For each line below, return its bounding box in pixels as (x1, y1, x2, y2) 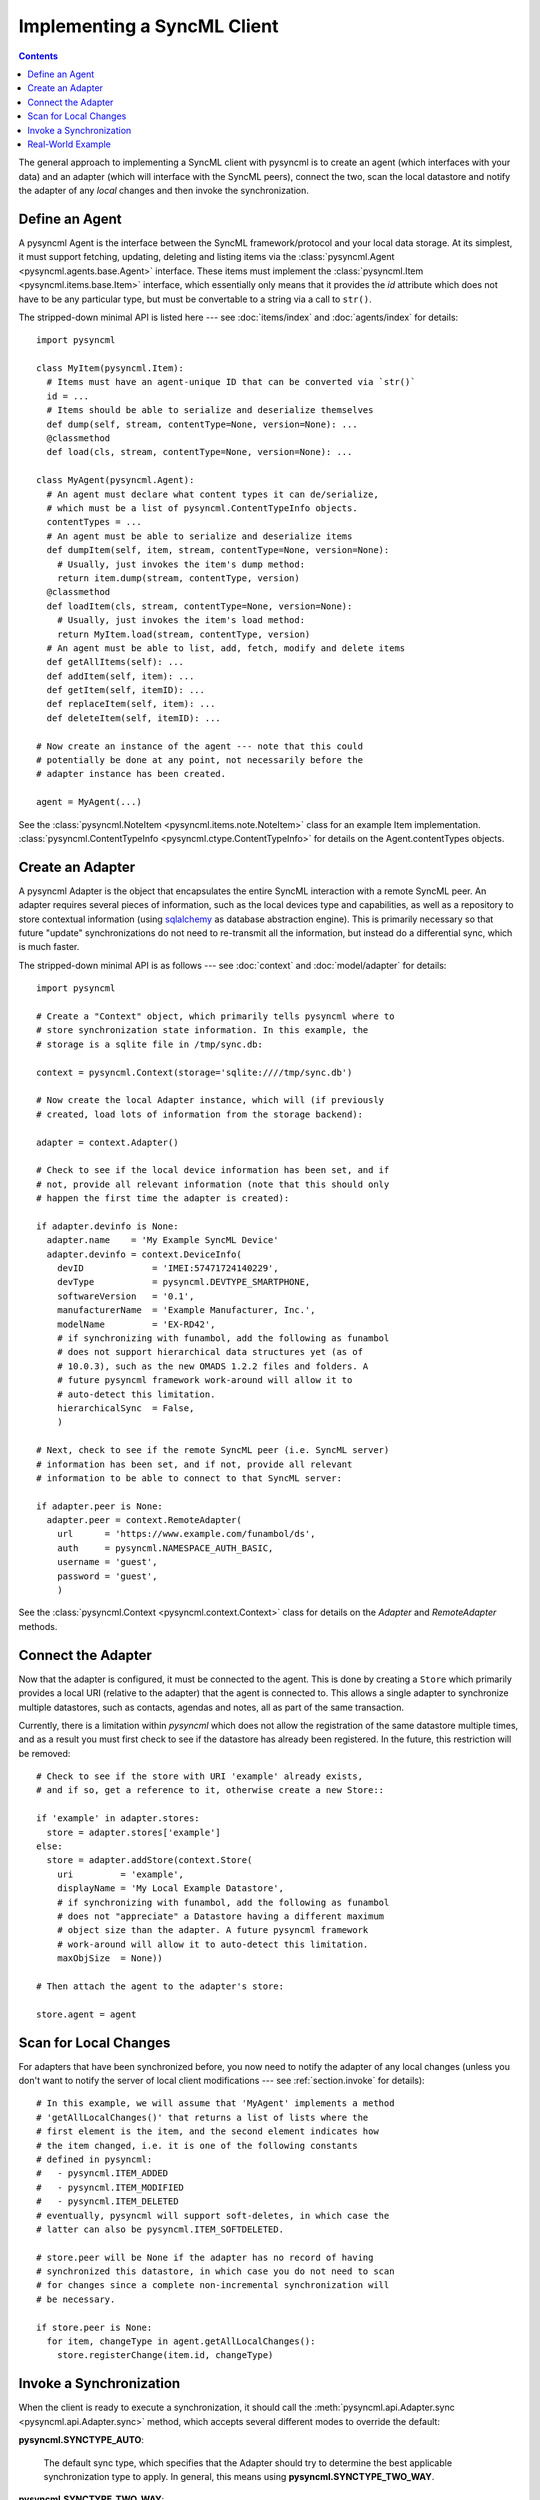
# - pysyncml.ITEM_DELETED (36, 2196, 179, 2207)
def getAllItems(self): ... (46, 656, 185, 668)
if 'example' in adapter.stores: (36, 1813, 200, 1824)
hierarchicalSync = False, (56, 1402, 195, 1414)
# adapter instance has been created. (36, 768, 227, 780)
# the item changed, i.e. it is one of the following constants (36, 2140, 359, 2151)
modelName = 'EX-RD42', (56, 1318, 216, 1330)
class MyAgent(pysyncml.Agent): (36, 475, 195, 486)
